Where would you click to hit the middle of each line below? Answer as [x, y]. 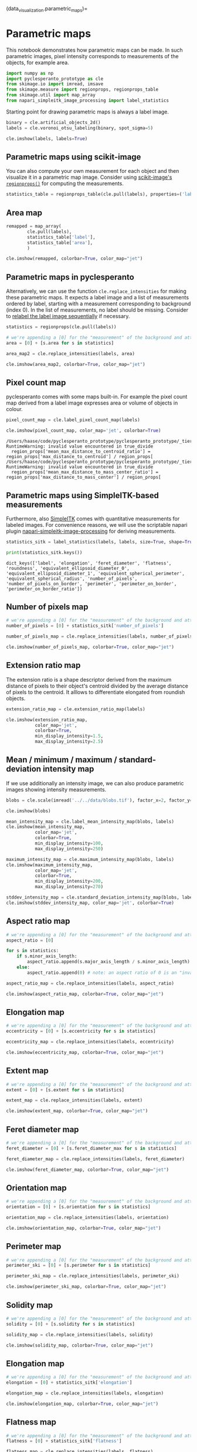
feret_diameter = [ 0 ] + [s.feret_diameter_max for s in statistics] [91, 1148]
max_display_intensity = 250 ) [69, 849]
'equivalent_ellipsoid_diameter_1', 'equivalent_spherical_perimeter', [95, 573]
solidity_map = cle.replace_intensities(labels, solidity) [80, 1334]
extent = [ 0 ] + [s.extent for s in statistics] [65, 1090]
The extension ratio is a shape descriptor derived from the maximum [89, 679]
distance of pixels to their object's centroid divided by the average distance [97, 686]
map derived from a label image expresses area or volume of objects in [92, 403]
